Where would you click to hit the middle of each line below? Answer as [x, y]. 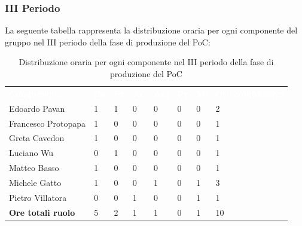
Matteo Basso [34, 168]
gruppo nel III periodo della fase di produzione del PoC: [108, 42]
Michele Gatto [35, 182]
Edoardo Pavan [37, 108]
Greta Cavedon [37, 138]
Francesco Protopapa [48, 123]
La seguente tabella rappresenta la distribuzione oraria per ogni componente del [151, 30]
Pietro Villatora [38, 197]
